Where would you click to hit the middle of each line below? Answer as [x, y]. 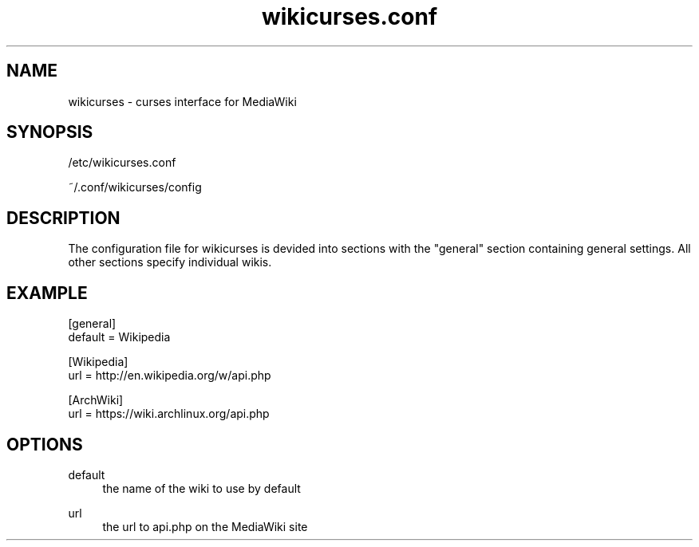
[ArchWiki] [96, 400]
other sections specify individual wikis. [170, 262]
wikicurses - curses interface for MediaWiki [182, 101]
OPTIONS [45, 444]
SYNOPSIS [50, 132]
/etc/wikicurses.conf [122, 163]
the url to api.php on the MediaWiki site [205, 526]
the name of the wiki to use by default [201, 488]
